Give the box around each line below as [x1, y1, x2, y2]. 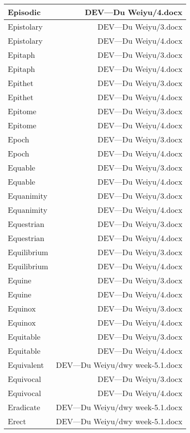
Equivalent [8, 359, 44, 370]
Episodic [8, 6, 41, 17]
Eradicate [8, 401, 40, 413]
